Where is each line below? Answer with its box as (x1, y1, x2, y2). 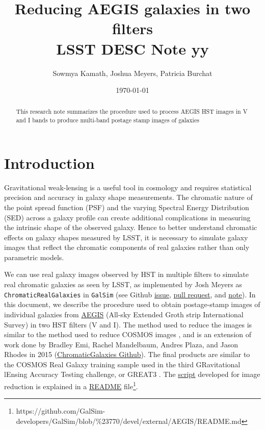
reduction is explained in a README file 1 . (4, 380, 138, 391)
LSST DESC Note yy (56, 38, 209, 59)
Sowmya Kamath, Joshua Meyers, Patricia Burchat (52, 67, 213, 78)
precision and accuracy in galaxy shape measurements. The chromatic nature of (4, 192, 253, 203)
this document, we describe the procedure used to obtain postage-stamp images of (4, 299, 260, 310)
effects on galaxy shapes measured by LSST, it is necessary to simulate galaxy (4, 232, 248, 242)
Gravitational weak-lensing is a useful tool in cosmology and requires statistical (4, 182, 252, 192)
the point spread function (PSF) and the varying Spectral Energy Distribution (4, 201, 249, 212)
